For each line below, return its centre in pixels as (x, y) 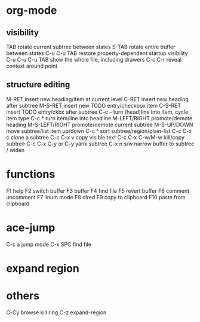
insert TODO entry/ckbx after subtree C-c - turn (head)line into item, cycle (97, 112)
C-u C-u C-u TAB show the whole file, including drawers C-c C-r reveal (94, 60)
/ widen (16, 150)
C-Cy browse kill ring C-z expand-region (56, 312)
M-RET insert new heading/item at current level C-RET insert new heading (98, 99)
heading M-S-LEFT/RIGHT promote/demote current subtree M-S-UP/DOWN (100, 124)
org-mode (32, 10)
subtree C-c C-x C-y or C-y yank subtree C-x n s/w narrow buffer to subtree (100, 144)
